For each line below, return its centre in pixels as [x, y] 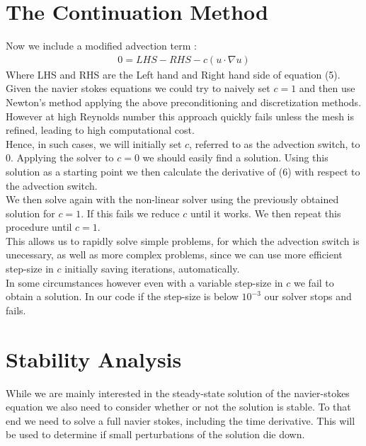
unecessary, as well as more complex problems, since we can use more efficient [174, 255]
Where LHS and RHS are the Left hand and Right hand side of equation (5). [173, 74]
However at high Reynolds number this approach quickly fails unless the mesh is [180, 116]
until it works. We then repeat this [265, 213]
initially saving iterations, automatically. [152, 269]
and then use [327, 88]
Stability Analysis [94, 359]
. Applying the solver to [62, 158]
